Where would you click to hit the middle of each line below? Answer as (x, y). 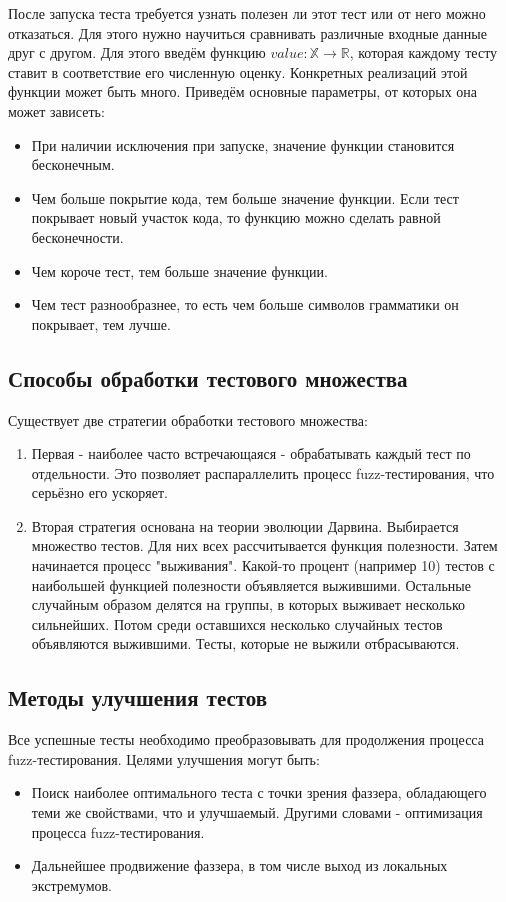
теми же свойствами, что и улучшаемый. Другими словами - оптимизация (257, 812)
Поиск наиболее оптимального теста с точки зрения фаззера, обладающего (259, 792)
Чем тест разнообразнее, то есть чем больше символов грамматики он (245, 304)
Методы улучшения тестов (138, 697)
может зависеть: (56, 110)
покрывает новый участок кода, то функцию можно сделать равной (236, 217)
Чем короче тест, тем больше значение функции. (179, 270)
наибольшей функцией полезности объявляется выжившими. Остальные (251, 584)
